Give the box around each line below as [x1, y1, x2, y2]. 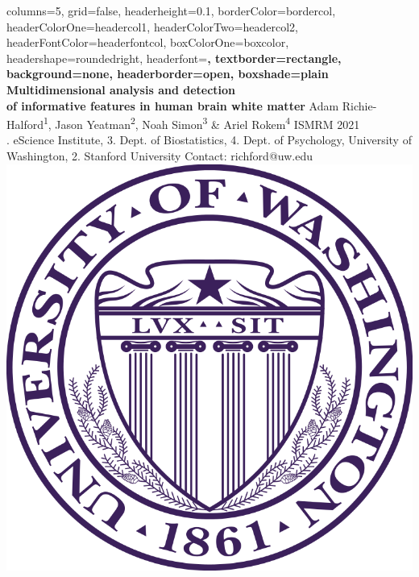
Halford [6, 115, 44, 132]
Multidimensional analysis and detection [6, 81, 236, 98]
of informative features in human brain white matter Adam [6, 97, 339, 114]
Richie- [342, 97, 377, 114]
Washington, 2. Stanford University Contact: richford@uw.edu [6, 147, 313, 164]
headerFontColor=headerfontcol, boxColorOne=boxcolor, [6, 34, 289, 51]
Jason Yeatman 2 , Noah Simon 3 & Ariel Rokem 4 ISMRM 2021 [55, 114, 360, 132]
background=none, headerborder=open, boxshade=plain [6, 65, 329, 82]
